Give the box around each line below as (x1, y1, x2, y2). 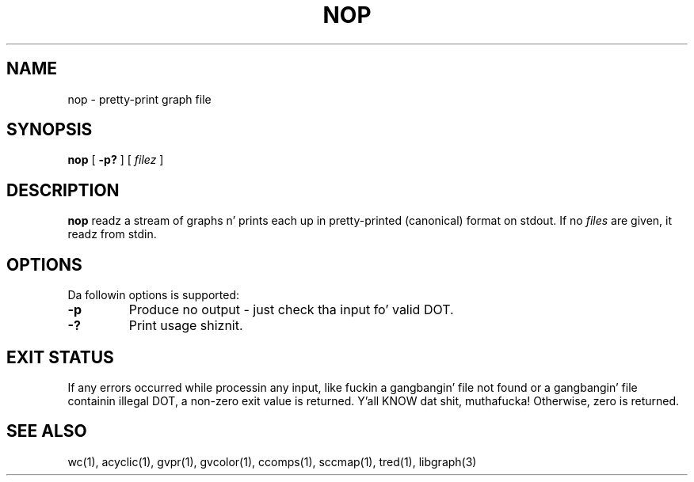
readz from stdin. (67, 227, 157, 241)
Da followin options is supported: (67, 288, 239, 302)
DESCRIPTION (6, 180, 120, 200)
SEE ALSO (6, 421, 87, 442)
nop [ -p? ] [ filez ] (67, 153, 164, 167)
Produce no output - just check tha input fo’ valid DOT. (128, 302, 454, 318)
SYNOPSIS (6, 120, 93, 140)
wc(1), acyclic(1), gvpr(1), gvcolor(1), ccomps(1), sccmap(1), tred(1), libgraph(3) (67, 454, 477, 469)
